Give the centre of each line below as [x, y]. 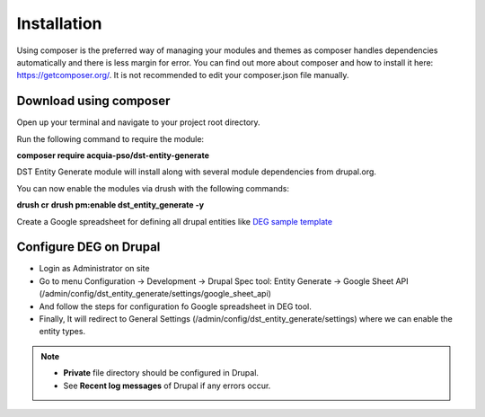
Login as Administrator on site [94, 269]
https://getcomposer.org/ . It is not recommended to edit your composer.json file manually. [183, 75]
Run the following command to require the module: [110, 138]
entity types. [62, 332]
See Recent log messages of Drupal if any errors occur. [167, 386]
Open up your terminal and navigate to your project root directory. [138, 122]
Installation [59, 23]
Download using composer [93, 101]
